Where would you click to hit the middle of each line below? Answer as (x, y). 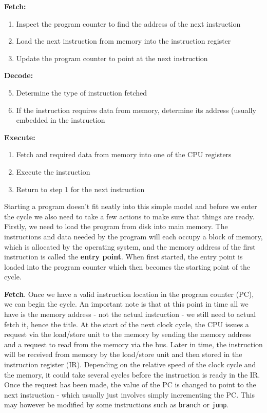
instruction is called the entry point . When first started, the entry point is (123, 257)
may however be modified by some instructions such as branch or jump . (117, 405)
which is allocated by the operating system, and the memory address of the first (130, 246)
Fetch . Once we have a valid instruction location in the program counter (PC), (129, 294)
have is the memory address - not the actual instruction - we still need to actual (130, 314)
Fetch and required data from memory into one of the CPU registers (124, 154)
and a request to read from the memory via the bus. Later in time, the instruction (133, 344)
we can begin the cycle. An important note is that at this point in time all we (126, 304)
